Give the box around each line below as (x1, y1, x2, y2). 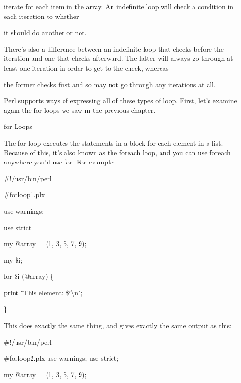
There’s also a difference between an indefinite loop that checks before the (4, 43, 224, 54)
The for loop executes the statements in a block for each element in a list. (4, 137, 223, 147)
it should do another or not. (4, 27, 87, 37)
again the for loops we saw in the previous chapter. (4, 105, 156, 115)
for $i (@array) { (4, 271, 54, 281)
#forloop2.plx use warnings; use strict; (4, 353, 119, 363)
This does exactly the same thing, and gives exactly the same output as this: (4, 320, 232, 330)
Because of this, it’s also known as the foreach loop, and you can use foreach (4, 147, 231, 157)
